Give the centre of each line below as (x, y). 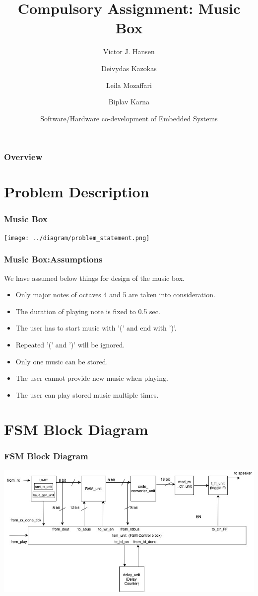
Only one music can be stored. (62, 361)
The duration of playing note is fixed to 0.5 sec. (88, 311)
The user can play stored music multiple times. (87, 394)
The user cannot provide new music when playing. (92, 378)
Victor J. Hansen (129, 51)
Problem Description (77, 192)
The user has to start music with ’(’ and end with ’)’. (96, 328)
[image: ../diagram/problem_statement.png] (77, 238)
